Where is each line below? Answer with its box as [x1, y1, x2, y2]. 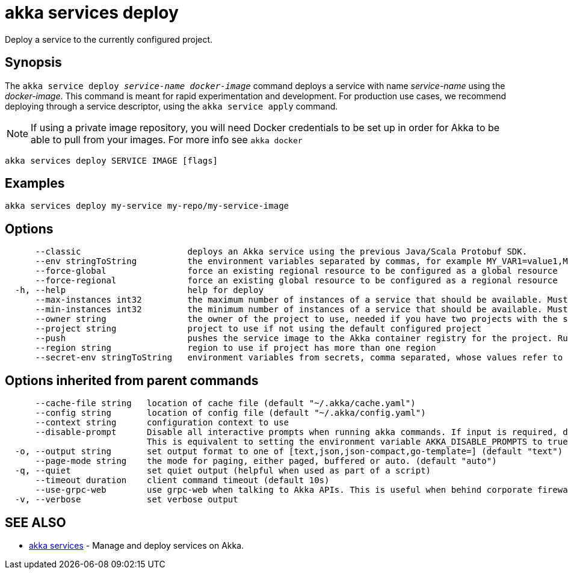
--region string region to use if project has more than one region [35, 343, 436, 353]
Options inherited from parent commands [5, 372, 259, 388]
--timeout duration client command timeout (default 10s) [35, 475, 330, 486]
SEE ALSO [5, 514, 66, 530]
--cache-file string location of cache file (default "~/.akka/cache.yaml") [35, 398, 416, 409]
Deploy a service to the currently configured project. [5, 34, 213, 45]
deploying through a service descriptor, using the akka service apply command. [5, 100, 338, 111]
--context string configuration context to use [35, 418, 289, 428]
